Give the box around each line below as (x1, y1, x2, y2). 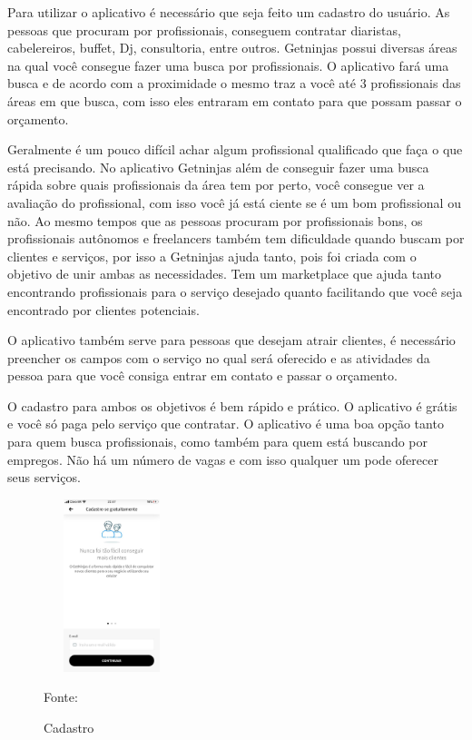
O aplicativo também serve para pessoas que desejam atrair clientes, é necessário (7, 331, 456, 350)
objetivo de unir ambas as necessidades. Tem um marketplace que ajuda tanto (7, 264, 441, 283)
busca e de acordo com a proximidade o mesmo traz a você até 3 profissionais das (7, 74, 461, 93)
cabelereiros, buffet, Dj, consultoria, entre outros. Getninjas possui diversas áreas (7, 38, 457, 57)
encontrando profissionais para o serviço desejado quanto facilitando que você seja (7, 281, 463, 301)
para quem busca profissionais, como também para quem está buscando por (7, 432, 428, 451)
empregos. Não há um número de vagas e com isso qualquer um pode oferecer (7, 449, 438, 469)
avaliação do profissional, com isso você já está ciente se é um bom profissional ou (7, 192, 461, 212)
